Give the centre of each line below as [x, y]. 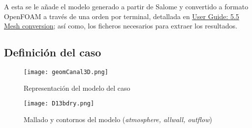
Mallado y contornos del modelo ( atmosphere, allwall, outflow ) [118, 119]
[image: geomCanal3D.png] [66, 72]
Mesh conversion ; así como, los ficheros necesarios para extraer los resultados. [121, 26]
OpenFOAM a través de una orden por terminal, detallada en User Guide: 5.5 [122, 16]
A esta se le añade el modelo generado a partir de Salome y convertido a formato [126, 6]
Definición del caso [53, 52]
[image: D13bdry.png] [59, 104]
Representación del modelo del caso [77, 88]
